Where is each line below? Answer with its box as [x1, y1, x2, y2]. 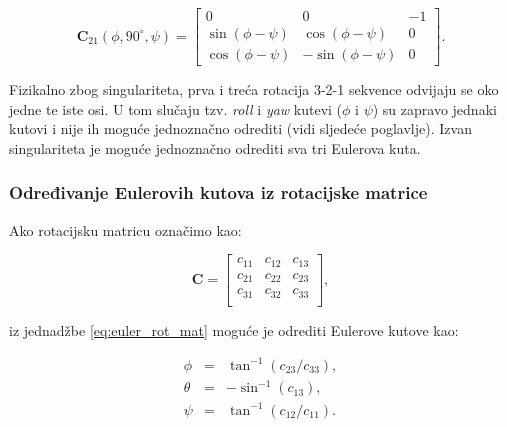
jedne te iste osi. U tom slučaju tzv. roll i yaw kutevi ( [9, 98, 343, 119]
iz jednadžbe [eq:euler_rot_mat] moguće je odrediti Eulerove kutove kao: [9, 319, 459, 340]
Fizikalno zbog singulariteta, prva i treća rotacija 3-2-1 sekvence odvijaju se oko [9, 79, 499, 100]
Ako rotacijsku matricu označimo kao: [9, 219, 242, 240]
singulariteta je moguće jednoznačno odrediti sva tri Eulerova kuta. [9, 137, 421, 158]
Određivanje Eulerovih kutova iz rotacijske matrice [9, 180, 428, 205]
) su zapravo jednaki [372, 98, 497, 119]
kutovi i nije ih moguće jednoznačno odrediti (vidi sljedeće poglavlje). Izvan [9, 118, 472, 139]
